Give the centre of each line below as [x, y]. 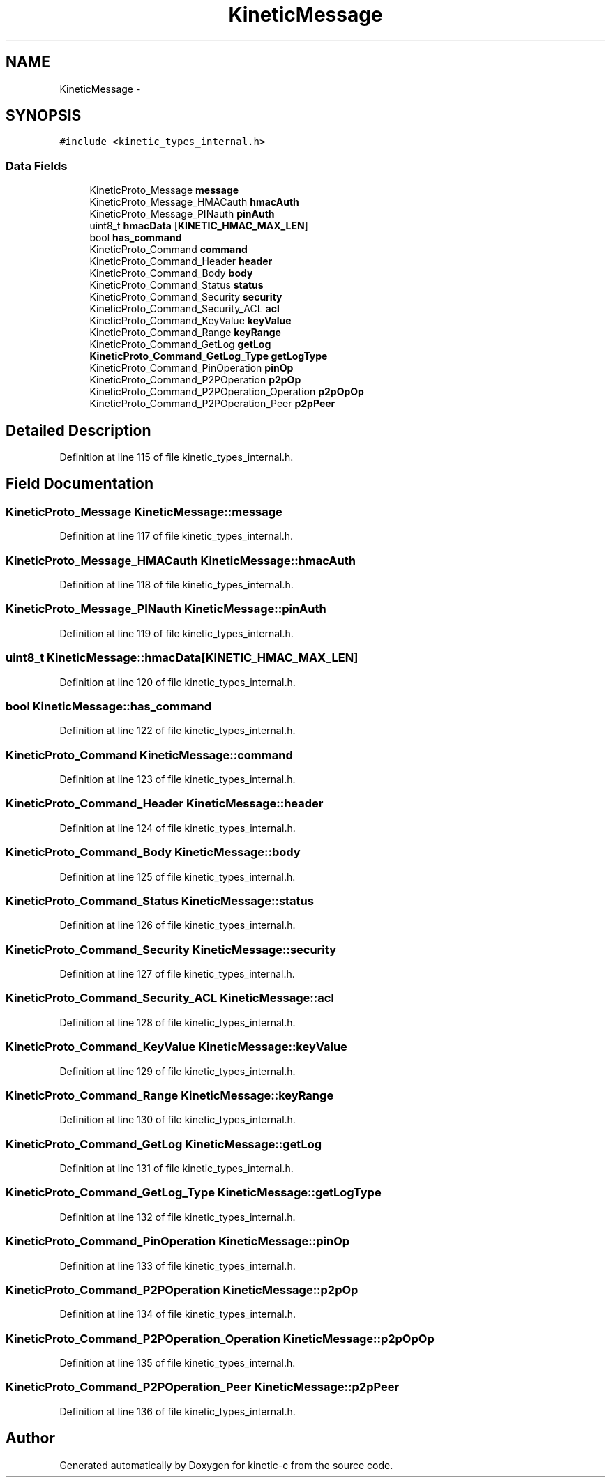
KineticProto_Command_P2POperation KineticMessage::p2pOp [182, 1290]
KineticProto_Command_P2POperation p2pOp [195, 380]
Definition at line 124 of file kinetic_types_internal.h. [178, 828]
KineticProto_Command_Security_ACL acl [184, 309]
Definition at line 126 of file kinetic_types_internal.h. [178, 925]
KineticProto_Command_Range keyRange [185, 333]
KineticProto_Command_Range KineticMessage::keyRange [170, 1095]
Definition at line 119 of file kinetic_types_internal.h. [176, 633]
